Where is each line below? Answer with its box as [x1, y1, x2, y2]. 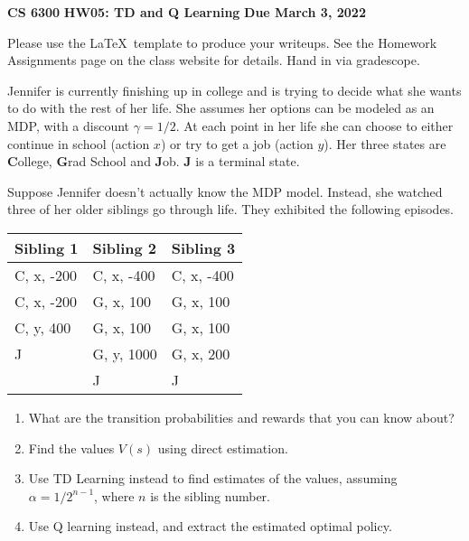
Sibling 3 [171, 237, 236, 258]
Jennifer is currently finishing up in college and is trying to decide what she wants [7, 80, 462, 99]
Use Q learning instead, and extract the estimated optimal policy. [28, 517, 392, 536]
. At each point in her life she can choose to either [175, 116, 454, 135]
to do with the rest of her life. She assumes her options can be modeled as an [7, 98, 435, 117]
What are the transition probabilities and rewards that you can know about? [28, 407, 455, 426]
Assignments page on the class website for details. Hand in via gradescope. [7, 51, 420, 70]
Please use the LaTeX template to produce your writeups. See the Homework [7, 33, 437, 51]
